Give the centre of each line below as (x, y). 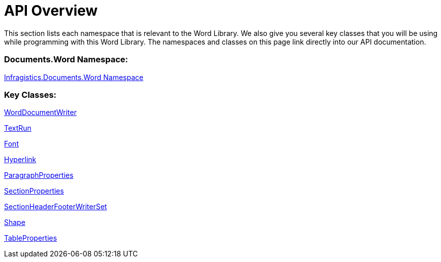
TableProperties (31, 238)
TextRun (18, 128)
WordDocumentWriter (40, 113)
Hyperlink (20, 160)
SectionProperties (34, 191)
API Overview (51, 11)
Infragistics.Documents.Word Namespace (74, 77)
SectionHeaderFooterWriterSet (56, 207)
